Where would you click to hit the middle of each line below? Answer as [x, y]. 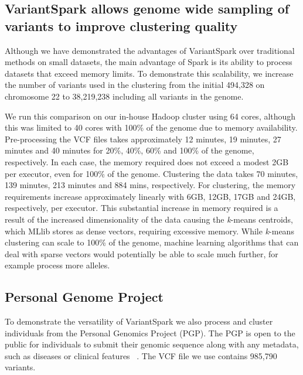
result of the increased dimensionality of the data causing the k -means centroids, [149, 219]
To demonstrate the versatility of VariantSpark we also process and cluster [139, 321]
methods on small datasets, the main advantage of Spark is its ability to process [149, 62]
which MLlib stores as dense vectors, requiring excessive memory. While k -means [149, 231]
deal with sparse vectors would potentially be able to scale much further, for [142, 253]
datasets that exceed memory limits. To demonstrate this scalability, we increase [149, 73]
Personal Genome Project [84, 297]
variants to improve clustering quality [121, 25]
